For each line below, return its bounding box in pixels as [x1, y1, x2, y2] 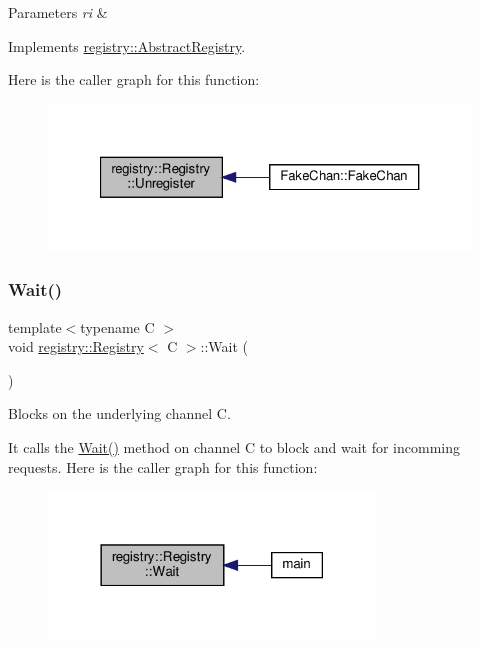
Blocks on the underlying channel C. [8, 403, 231, 424]
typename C [80, 316, 155, 337]
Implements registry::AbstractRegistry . [8, 35, 246, 56]
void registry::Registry [8, 336, 144, 357]
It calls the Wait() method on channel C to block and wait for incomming [8, 437, 461, 457]
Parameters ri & [8, 2, 108, 22]
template [8, 316, 62, 337]
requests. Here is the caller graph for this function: [8, 456, 318, 477]
